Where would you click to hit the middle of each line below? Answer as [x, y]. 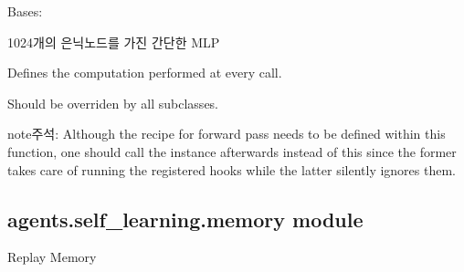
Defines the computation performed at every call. [145, 73]
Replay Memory [52, 257]
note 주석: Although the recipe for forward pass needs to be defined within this [227, 134]
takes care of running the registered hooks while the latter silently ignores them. [232, 169]
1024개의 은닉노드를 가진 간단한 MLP [114, 42]
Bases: [25, 11]
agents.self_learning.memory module [185, 219]
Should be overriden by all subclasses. [113, 103]
